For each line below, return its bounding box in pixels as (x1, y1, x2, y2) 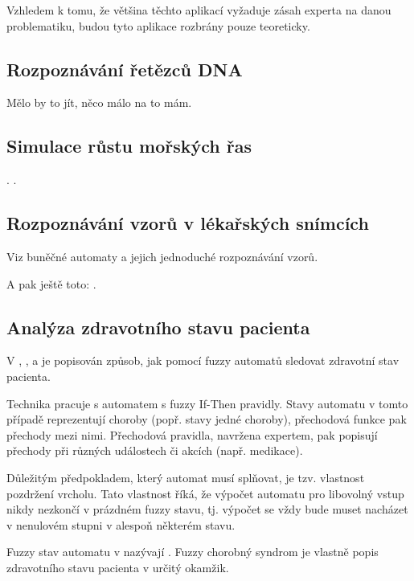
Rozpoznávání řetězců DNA (6, 56, 243, 81)
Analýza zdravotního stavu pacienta (6, 314, 310, 339)
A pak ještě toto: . (6, 275, 96, 292)
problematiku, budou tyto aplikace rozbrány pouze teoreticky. (6, 17, 310, 34)
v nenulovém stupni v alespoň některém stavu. (6, 516, 236, 533)
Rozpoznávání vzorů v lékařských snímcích (6, 211, 369, 235)
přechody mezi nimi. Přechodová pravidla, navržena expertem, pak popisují (6, 426, 378, 443)
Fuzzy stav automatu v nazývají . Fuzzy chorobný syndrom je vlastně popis (6, 543, 379, 560)
